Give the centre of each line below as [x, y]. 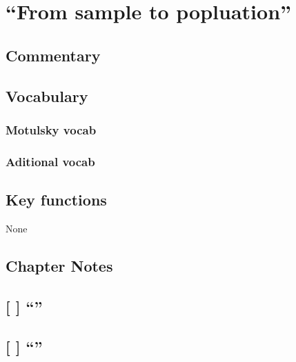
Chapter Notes [59, 265]
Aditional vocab [50, 161]
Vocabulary [47, 95]
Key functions [56, 200]
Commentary [53, 55]
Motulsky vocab [51, 129]
